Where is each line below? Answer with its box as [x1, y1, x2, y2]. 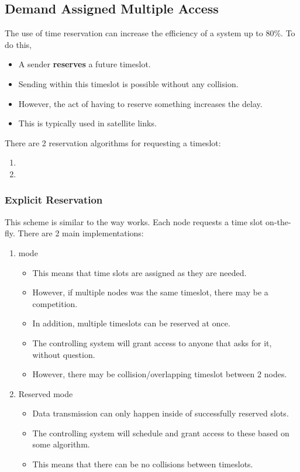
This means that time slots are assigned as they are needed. [32, 266, 247, 278]
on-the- [265, 215, 291, 228]
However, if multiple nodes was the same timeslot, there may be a [32, 286, 268, 298]
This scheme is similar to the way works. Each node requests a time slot [5, 215, 263, 228]
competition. [32, 297, 78, 309]
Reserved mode [18, 387, 73, 399]
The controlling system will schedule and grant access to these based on [32, 426, 289, 439]
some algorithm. [32, 438, 90, 450]
